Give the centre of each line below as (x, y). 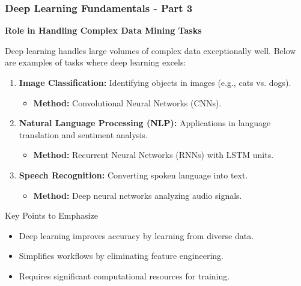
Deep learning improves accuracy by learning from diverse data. (136, 235)
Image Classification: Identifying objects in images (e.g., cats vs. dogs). (155, 82)
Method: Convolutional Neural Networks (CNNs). (127, 102)
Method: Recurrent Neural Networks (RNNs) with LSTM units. (154, 155)
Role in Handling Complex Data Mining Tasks (103, 30)
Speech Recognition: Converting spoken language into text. (133, 175)
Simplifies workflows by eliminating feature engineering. (121, 256)
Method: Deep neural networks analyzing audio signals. (138, 195)
